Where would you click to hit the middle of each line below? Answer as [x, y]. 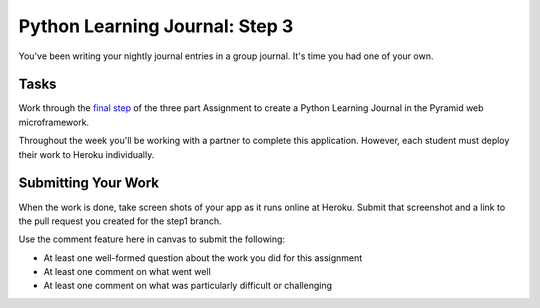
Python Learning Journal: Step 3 [156, 26]
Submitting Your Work [89, 183]
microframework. [54, 122]
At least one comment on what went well [127, 272]
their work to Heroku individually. [86, 154]
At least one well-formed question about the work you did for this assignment [203, 257]
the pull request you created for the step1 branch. [120, 221]
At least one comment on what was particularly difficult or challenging [188, 286]
